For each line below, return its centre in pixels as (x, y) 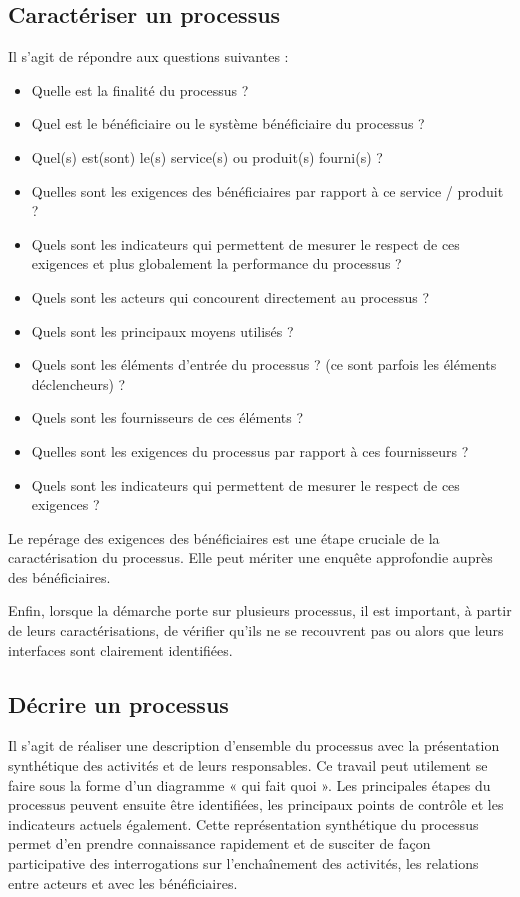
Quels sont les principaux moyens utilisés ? (162, 330)
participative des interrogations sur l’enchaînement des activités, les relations (243, 863)
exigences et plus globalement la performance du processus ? (216, 263)
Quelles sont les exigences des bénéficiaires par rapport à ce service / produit (267, 190)
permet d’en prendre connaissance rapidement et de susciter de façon (219, 843)
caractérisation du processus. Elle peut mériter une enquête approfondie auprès (250, 557)
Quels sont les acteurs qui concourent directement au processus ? (230, 296)
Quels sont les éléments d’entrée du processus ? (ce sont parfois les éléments (264, 364)
